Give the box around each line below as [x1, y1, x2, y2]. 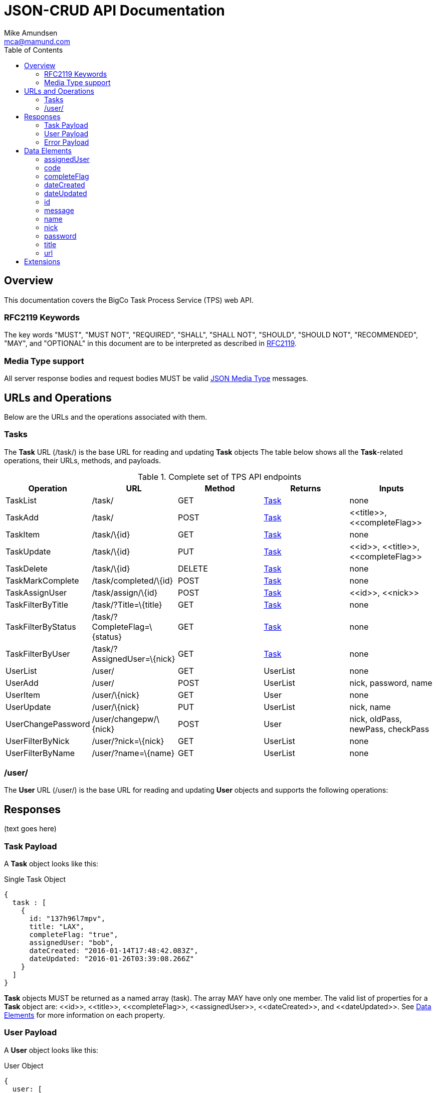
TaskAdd [6, 512, 39, 522]
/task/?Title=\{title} [92, 599, 162, 610]
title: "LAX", [29, 923, 85, 931]
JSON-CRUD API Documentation [4, 2, 225, 19]
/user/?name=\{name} [92, 748, 175, 758]
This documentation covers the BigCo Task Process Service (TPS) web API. [4, 295, 254, 304]
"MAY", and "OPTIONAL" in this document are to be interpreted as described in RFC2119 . [4, 339, 297, 348]
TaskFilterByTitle [6, 599, 69, 610]
